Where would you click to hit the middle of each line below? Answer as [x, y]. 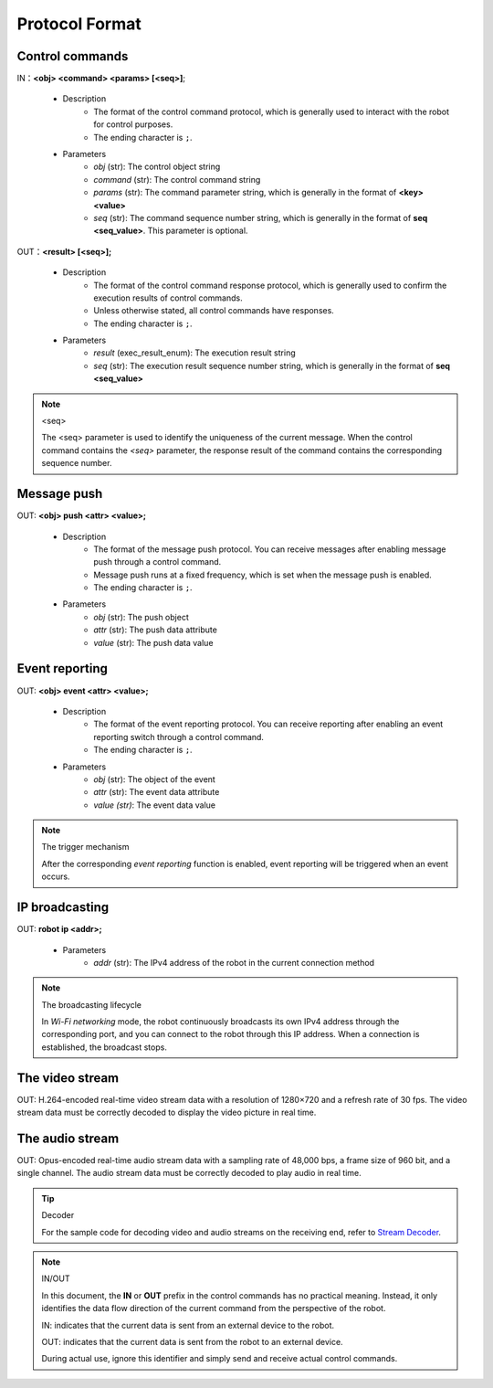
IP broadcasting [63, 908]
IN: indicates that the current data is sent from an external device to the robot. [188, 1325]
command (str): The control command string [177, 179]
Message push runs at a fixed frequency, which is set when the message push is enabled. [263, 575]
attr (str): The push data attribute [156, 630]
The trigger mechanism [85, 847]
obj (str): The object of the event [155, 779]
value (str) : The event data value [155, 805]
